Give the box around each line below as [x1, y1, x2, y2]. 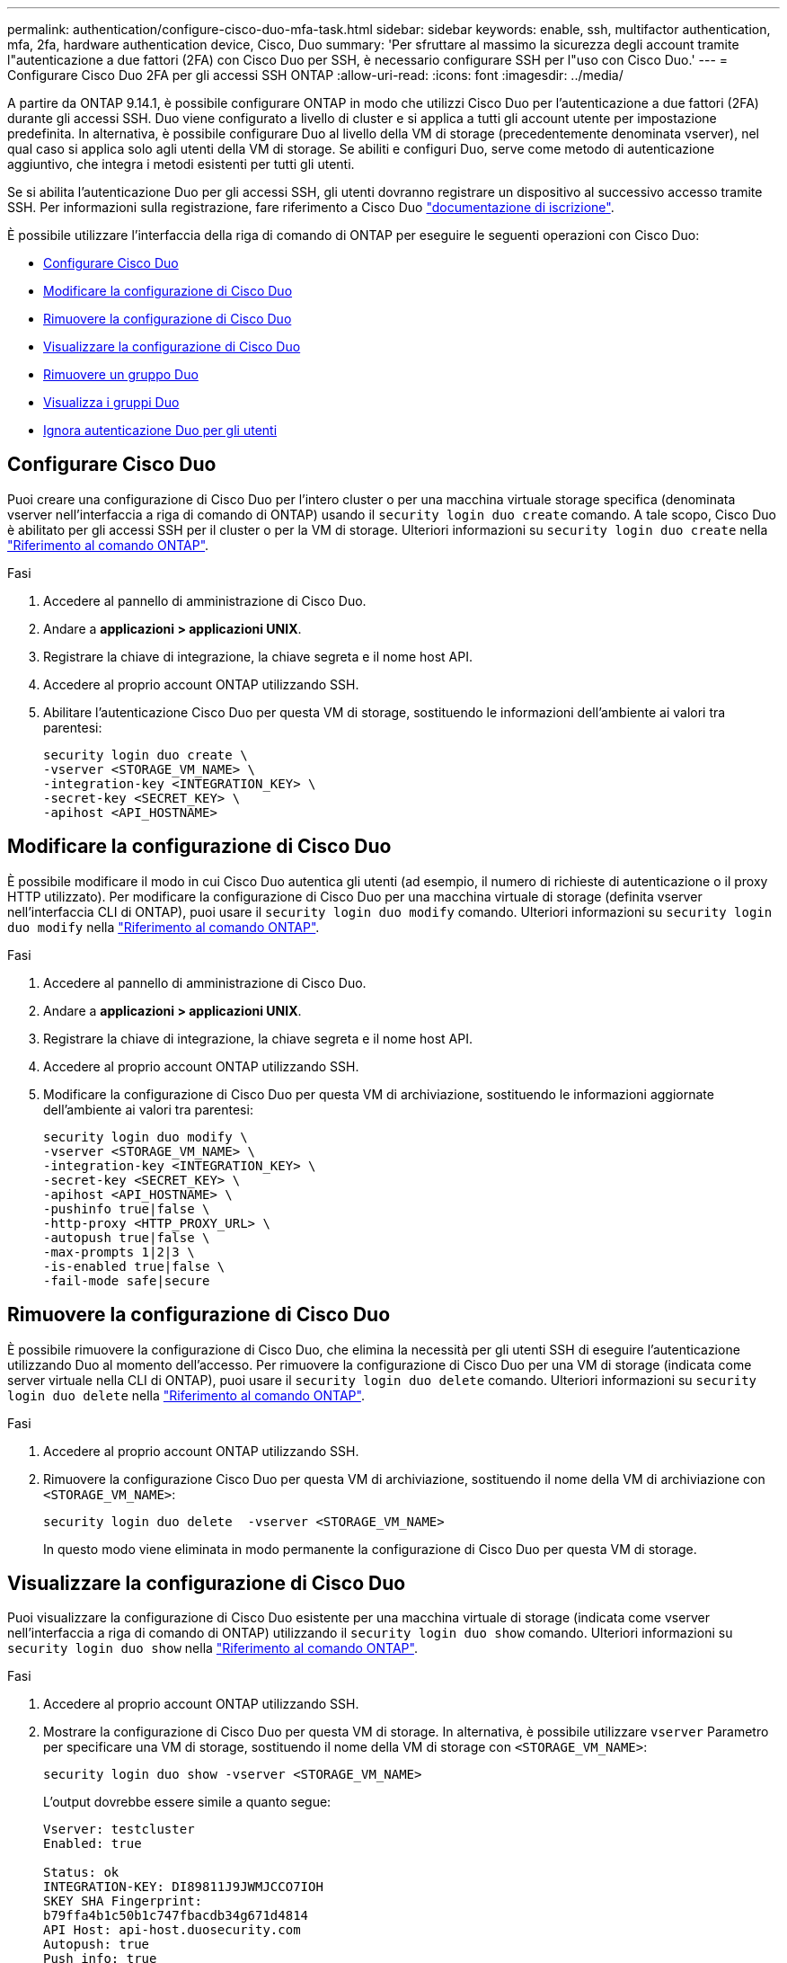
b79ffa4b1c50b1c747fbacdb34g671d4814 [43, 1908, 309, 1923]
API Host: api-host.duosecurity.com [43, 1923, 301, 1938]
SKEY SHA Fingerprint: [43, 1894, 203, 1909]
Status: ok [43, 1865, 119, 1880]
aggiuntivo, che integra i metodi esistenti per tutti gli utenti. [7, 156, 355, 172]
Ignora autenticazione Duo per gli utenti [43, 422, 278, 438]
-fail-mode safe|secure [43, 1273, 210, 1288]
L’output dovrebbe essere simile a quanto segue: [43, 1794, 332, 1810]
